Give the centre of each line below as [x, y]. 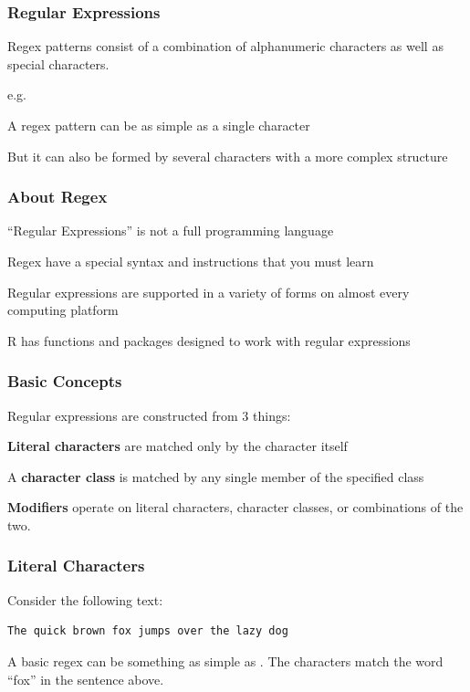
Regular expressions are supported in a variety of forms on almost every [209, 292]
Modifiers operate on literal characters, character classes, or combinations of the [235, 507]
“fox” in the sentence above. [86, 679]
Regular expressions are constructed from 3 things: [149, 415]
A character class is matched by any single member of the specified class [216, 476]
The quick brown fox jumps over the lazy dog [148, 631]
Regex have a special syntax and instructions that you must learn [191, 261]
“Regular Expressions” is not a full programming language [171, 231]
